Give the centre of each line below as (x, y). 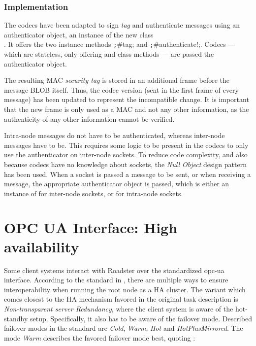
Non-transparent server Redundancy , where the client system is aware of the (119, 309)
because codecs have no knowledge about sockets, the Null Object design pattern (125, 164)
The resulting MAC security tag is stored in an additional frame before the (117, 80)
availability (42, 246)
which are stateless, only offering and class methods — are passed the (109, 54)
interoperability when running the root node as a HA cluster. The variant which (125, 289)
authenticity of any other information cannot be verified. (89, 119)
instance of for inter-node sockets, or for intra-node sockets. (94, 193)
